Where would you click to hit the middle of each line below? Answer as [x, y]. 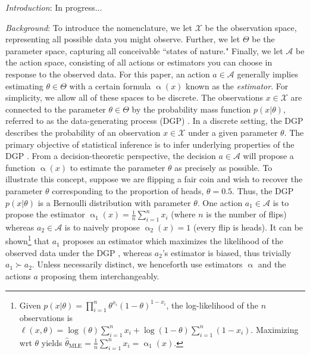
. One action [220, 202]
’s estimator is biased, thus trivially [227, 252]
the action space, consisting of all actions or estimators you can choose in [139, 62]
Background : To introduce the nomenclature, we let [99, 27]
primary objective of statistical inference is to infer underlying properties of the [150, 144]
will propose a [268, 156]
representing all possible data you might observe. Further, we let [123, 39]
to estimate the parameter [118, 167]
